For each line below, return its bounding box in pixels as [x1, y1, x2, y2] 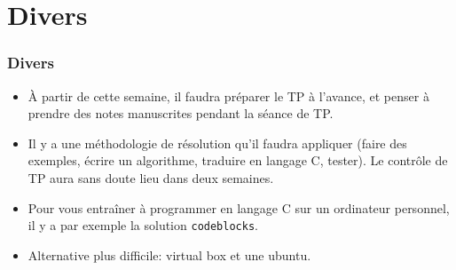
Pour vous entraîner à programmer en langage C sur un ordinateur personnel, [28, 198, 450, 217]
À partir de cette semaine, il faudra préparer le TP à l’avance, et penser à [28, 86, 429, 105]
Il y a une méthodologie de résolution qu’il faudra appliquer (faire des [28, 133, 407, 152]
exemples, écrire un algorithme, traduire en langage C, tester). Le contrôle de [28, 151, 448, 170]
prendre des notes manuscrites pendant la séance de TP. [28, 104, 334, 123]
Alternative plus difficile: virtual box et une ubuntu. [28, 245, 311, 264]
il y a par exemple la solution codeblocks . [28, 216, 258, 234]
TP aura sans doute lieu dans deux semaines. [28, 168, 274, 187]
